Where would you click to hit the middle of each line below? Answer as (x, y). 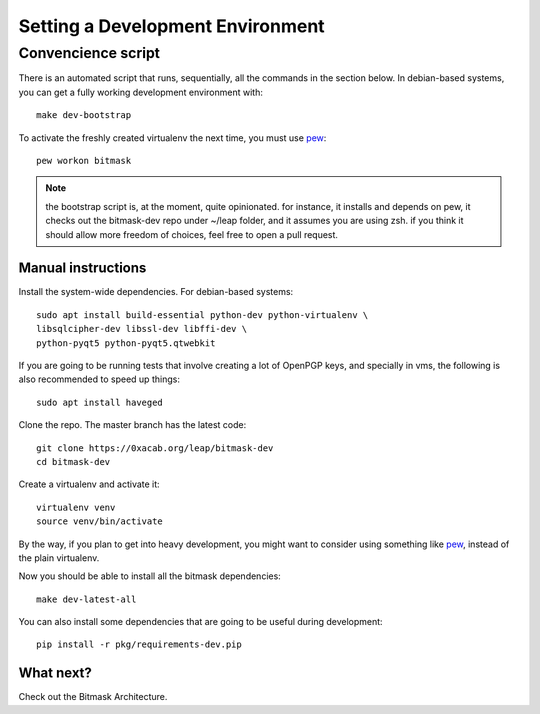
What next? (55, 673)
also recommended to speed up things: (99, 379)
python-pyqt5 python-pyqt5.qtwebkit (126, 343)
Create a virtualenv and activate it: (89, 484)
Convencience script (89, 53)
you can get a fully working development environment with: (141, 92)
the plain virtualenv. (59, 557)
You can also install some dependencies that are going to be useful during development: (201, 622)
